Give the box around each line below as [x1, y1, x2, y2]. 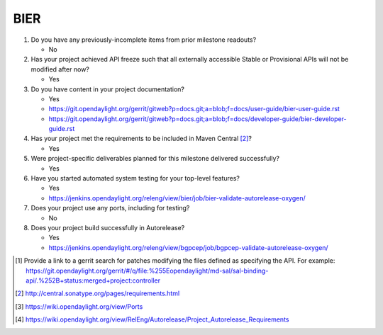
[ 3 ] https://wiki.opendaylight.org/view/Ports [15, 302, 143, 311]
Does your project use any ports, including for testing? [30, 204, 190, 212]
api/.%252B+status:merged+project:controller [26, 276, 161, 285]
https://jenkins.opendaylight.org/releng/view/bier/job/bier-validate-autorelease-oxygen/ [48, 193, 306, 202]
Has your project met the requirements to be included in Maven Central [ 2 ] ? [30, 135, 252, 143]
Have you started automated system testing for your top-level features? [30, 174, 240, 183]
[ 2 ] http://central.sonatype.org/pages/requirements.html [15, 289, 180, 297]
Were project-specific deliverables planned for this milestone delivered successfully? [30, 154, 280, 163]
